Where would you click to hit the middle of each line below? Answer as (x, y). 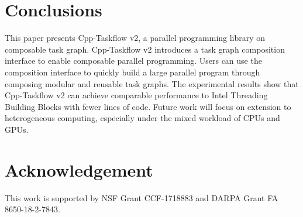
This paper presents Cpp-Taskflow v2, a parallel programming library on (135, 38)
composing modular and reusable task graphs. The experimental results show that (152, 83)
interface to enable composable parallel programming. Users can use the (133, 61)
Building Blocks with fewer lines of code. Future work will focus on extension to (148, 106)
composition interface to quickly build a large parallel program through (132, 72)
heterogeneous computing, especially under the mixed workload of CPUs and (142, 118)
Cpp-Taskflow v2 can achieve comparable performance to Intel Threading (136, 95)
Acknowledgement (79, 169)
